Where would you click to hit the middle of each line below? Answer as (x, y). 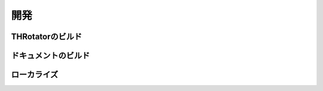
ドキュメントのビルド (50, 56)
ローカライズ (35, 75)
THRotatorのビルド (47, 37)
